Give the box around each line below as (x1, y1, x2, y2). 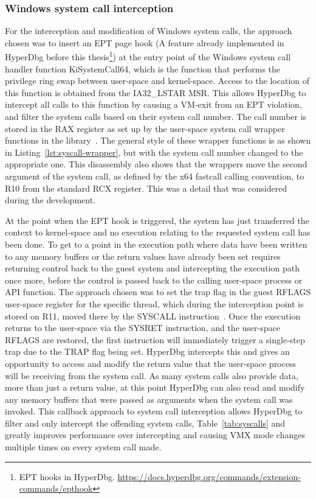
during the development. (5, 194, 96, 206)
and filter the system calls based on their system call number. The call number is (5, 110, 307, 123)
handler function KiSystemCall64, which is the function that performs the (5, 62, 281, 75)
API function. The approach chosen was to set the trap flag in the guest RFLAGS (5, 285, 311, 298)
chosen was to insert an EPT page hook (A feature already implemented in (5, 36, 284, 49)
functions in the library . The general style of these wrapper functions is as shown (5, 134, 311, 147)
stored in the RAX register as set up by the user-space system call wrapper (5, 122, 285, 134)
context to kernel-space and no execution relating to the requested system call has (5, 226, 311, 239)
